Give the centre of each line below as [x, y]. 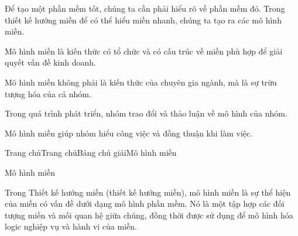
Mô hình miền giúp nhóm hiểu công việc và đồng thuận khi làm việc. [129, 133]
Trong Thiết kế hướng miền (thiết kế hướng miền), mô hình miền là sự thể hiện [148, 192]
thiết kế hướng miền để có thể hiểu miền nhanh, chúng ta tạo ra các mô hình [143, 20]
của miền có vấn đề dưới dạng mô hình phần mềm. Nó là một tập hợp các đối [145, 203]
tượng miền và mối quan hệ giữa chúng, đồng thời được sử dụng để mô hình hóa [149, 215]
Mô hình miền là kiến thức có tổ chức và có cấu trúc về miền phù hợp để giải [144, 51]
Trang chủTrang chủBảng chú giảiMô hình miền [91, 153]
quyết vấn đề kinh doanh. [50, 62]
